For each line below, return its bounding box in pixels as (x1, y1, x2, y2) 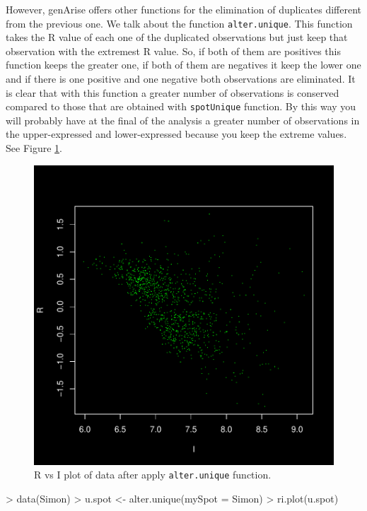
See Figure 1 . (6, 141, 62, 155)
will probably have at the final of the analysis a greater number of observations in (6, 112, 360, 127)
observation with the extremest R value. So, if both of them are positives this (6, 43, 341, 58)
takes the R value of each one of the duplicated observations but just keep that (6, 30, 348, 45)
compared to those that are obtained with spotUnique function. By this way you (6, 99, 356, 114)
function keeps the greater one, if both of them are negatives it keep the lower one (6, 57, 361, 72)
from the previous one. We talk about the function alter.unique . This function (6, 16, 353, 30)
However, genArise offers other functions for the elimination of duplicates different (6, 2, 361, 16)
